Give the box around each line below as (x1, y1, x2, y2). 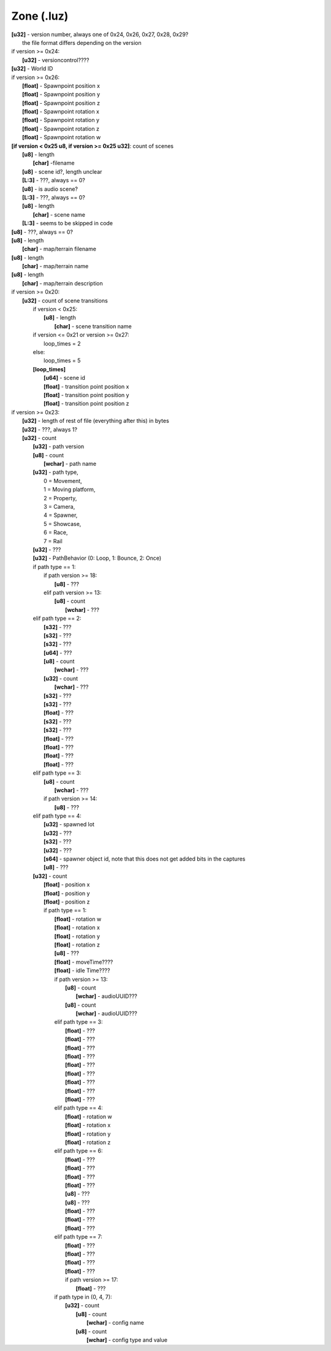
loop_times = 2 (44, 339, 81, 347)
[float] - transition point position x (44, 382, 129, 390)
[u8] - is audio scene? (22, 185, 78, 193)
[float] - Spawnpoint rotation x (22, 108, 99, 115)
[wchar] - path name (44, 460, 97, 468)
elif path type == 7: (54, 1233, 102, 1241)
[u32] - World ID (11, 65, 53, 72)
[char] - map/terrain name (22, 263, 89, 270)
